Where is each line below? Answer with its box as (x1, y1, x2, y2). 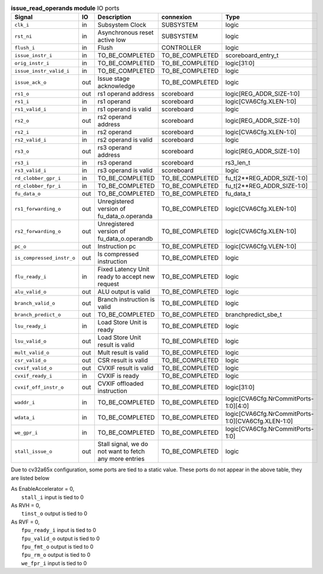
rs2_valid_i (14, 136, 47, 143)
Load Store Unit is (97, 319, 147, 327)
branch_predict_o (14, 311, 61, 318)
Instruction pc (97, 242, 136, 251)
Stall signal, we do (97, 440, 149, 448)
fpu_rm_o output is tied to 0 (21, 552, 91, 559)
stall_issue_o (14, 448, 52, 454)
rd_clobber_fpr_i (14, 183, 61, 189)
